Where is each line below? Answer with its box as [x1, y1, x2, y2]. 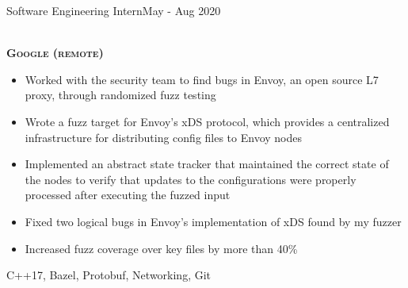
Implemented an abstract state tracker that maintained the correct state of [25, 156, 389, 172]
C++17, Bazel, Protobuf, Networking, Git [6, 267, 212, 283]
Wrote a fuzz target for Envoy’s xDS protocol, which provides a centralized [25, 113, 390, 129]
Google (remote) [6, 44, 104, 61]
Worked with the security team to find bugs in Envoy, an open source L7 [25, 71, 379, 87]
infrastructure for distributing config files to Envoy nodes [25, 129, 302, 145]
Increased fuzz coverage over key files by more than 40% [25, 240, 298, 256]
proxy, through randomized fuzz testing [25, 86, 216, 103]
